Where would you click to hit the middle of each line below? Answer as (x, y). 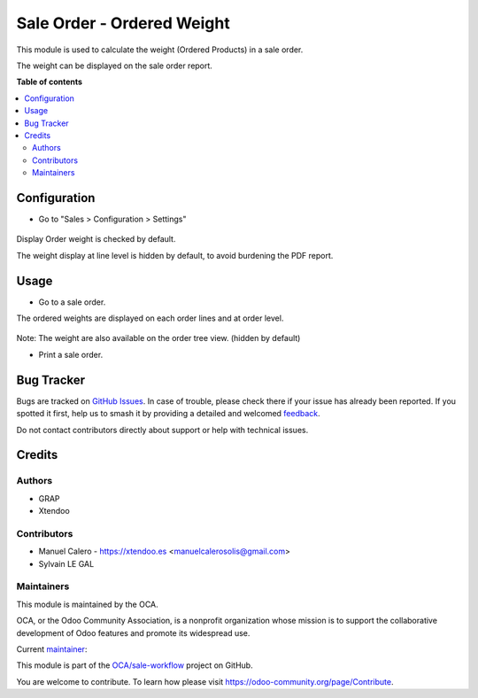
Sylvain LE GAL (66, 563)
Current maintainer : (52, 649)
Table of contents (50, 82)
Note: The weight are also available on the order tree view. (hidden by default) (158, 338)
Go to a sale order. (72, 302)
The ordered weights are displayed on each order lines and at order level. (150, 318)
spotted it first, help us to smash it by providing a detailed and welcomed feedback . (168, 414)
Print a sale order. (71, 354)
